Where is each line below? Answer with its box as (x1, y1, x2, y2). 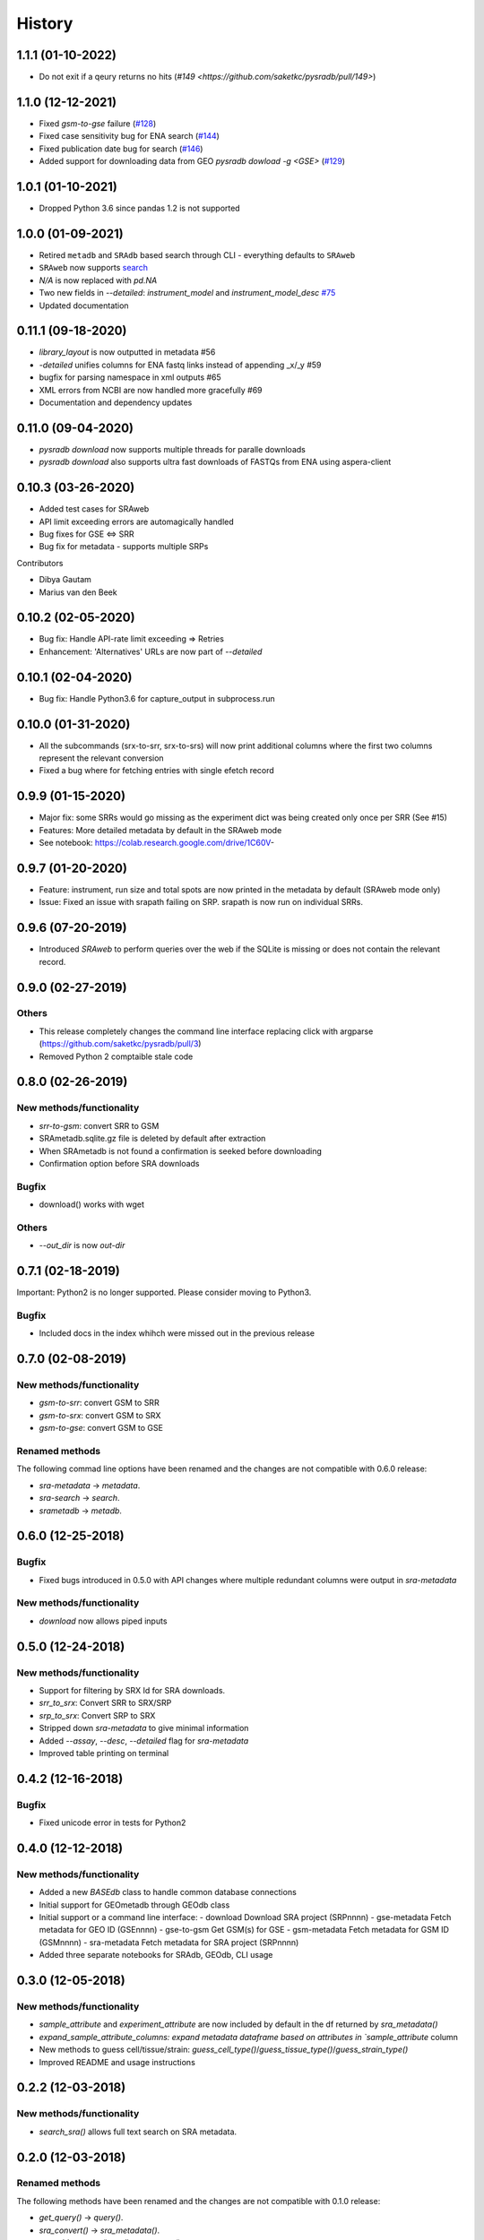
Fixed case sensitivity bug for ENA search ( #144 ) (39, 131, 220, 142)
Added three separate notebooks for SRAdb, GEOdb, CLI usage (39, 1950, 273, 1960)
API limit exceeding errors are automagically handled (39, 516, 235, 527)
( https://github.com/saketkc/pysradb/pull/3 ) (39, 1038, 202, 1049)
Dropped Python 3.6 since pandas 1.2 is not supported (39, 202, 241, 214)
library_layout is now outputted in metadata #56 (39, 347, 216, 358)
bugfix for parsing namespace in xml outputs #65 (39, 372, 221, 383)
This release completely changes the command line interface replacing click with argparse (39, 1026, 374, 1037)
